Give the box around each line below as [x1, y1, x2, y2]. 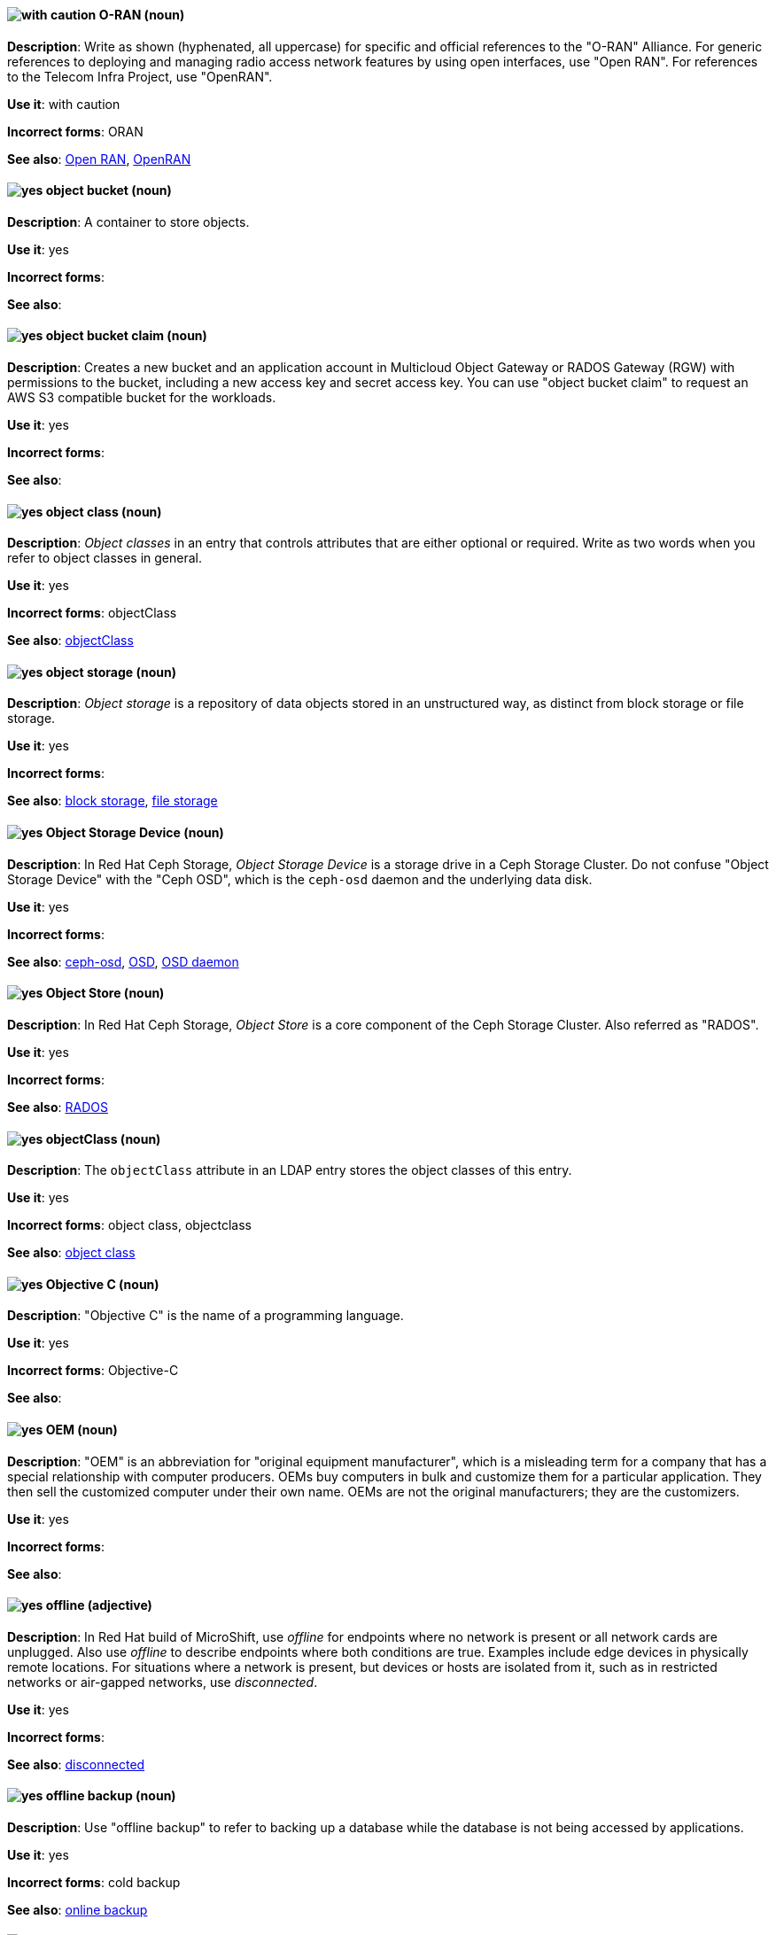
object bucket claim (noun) [45, 328, 207, 344]
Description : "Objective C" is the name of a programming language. [7, 1308, 404, 1324]
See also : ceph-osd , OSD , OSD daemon [7, 953, 239, 969]
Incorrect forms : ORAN [7, 123, 144, 139]
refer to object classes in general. [7, 550, 203, 566]
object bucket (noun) [45, 183, 172, 198]
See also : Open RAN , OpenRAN [7, 151, 191, 167]
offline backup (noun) [45, 1788, 176, 1804]
